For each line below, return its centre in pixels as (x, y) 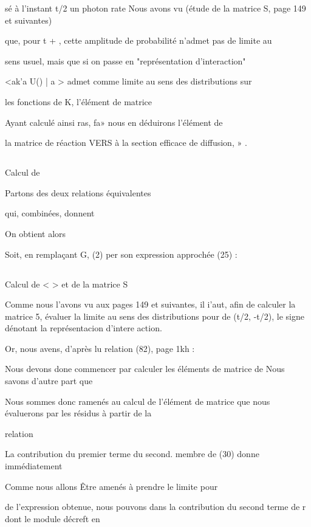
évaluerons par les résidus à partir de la (78, 413)
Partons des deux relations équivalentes (78, 192)
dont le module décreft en (53, 518)
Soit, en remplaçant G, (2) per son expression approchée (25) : (121, 254)
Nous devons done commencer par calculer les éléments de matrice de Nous (145, 369)
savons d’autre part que (49, 381)
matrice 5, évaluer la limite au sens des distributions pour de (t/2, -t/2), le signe (155, 316)
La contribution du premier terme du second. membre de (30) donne (132, 454)
